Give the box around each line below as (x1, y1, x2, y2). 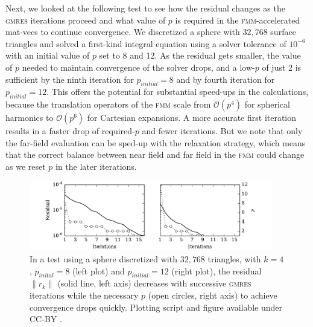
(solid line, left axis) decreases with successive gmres (57, 277, 251, 290)
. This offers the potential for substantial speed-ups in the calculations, (46, 85, 309, 98)
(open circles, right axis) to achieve (148, 288, 277, 301)
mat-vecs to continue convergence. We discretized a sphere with (5, 25, 240, 38)
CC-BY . (30, 312, 62, 325)
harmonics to (5, 111, 54, 124)
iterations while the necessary (30, 288, 139, 301)
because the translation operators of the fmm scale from (5, 98, 211, 111)
